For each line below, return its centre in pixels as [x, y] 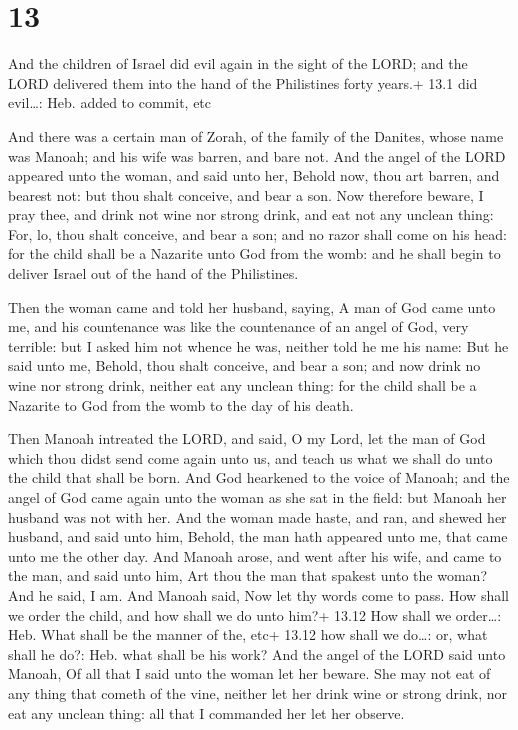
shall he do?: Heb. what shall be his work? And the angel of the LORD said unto [257, 653]
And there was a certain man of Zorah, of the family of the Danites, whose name [256, 135]
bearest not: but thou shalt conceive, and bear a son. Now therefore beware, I [246, 194]
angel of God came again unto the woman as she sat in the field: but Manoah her [257, 497]
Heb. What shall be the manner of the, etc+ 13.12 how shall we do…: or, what [248, 634]
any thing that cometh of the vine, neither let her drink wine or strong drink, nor [257, 692]
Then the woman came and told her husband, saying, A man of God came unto [252, 306]
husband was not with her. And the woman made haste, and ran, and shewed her [257, 516]
